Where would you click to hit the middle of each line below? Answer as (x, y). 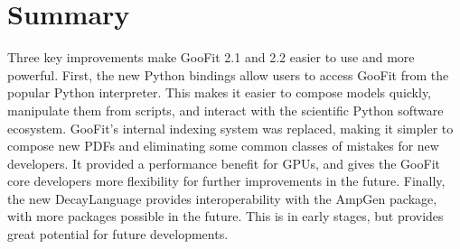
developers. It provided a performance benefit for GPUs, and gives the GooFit (224, 163)
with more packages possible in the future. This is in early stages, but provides (225, 216)
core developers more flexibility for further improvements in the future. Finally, (226, 181)
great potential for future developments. (118, 234)
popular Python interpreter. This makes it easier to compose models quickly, (219, 92)
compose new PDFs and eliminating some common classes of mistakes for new (223, 146)
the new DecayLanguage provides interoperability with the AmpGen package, (222, 198)
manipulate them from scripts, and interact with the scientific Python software (225, 110)
